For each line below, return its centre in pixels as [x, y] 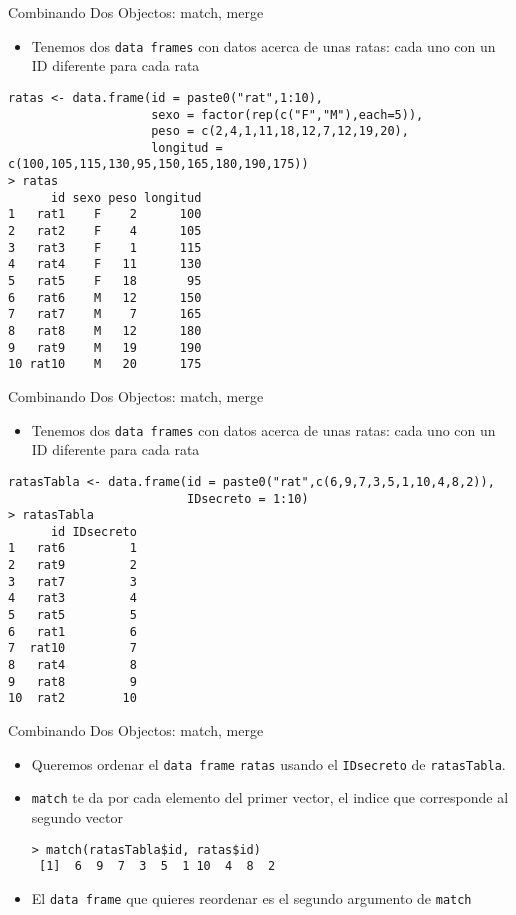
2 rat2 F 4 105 [105, 231]
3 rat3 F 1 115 [105, 247]
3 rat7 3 [72, 581]
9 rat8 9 [72, 681]
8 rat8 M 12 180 [105, 331]
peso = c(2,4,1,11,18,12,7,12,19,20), [280, 131]
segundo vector [77, 816]
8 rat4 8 [72, 665]
